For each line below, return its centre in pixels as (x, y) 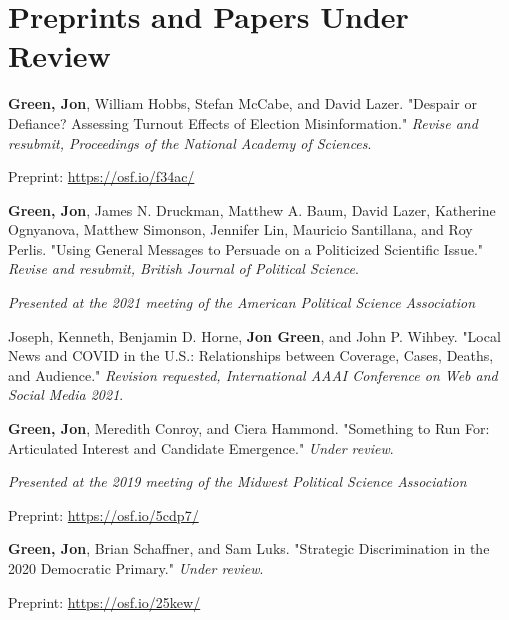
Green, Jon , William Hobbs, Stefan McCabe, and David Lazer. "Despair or (242, 103)
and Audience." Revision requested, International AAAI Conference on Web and (253, 374)
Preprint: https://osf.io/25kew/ (104, 601)
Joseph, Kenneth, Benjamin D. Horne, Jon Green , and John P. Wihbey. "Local (254, 335)
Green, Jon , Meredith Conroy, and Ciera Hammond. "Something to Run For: (249, 428)
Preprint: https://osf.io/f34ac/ (101, 176)
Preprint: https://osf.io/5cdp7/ (103, 514)
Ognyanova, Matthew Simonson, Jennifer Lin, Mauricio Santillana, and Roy (240, 229)
